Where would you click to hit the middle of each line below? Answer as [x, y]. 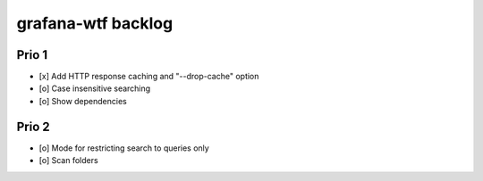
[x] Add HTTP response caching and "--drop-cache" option [149, 77]
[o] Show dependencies [83, 101]
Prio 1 [32, 55]
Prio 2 [34, 126]
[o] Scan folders [68, 160]
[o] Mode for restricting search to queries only [124, 148]
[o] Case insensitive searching [95, 88]
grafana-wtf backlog [95, 23]
